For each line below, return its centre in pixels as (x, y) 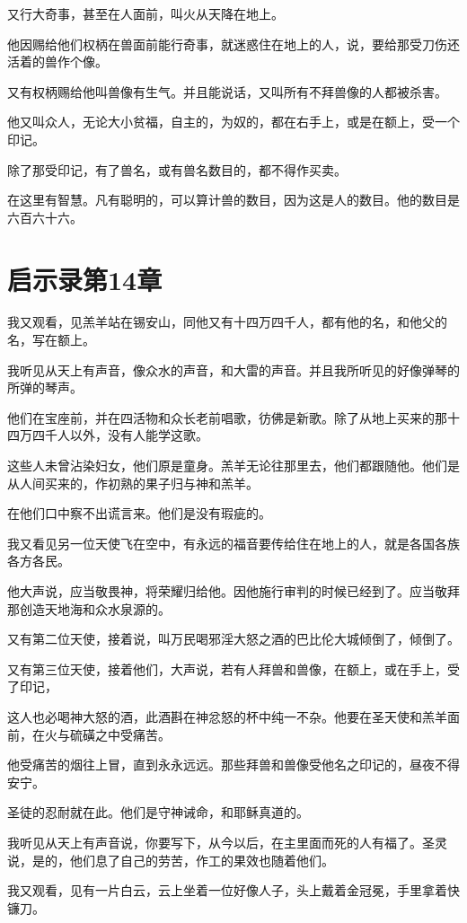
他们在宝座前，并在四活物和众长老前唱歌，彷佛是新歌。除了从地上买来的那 (227, 417)
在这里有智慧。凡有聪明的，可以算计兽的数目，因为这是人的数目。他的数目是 (233, 200)
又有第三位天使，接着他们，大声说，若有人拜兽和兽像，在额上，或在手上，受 (233, 668)
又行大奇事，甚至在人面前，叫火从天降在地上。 (145, 13)
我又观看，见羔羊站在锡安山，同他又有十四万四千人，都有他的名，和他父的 (227, 322)
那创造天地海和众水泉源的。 (89, 608)
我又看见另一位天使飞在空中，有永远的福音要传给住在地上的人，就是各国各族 (233, 543)
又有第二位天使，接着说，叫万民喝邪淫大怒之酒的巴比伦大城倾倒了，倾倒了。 (233, 639)
